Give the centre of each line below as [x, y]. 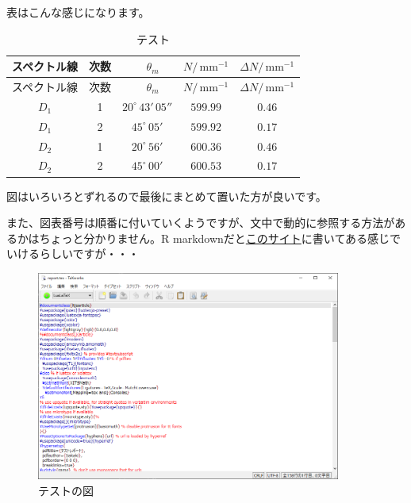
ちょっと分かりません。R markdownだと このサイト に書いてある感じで [220, 238]
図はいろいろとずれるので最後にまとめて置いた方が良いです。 [167, 196]
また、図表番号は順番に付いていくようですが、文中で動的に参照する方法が [201, 223]
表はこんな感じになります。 [78, 12]
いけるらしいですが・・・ [73, 253]
